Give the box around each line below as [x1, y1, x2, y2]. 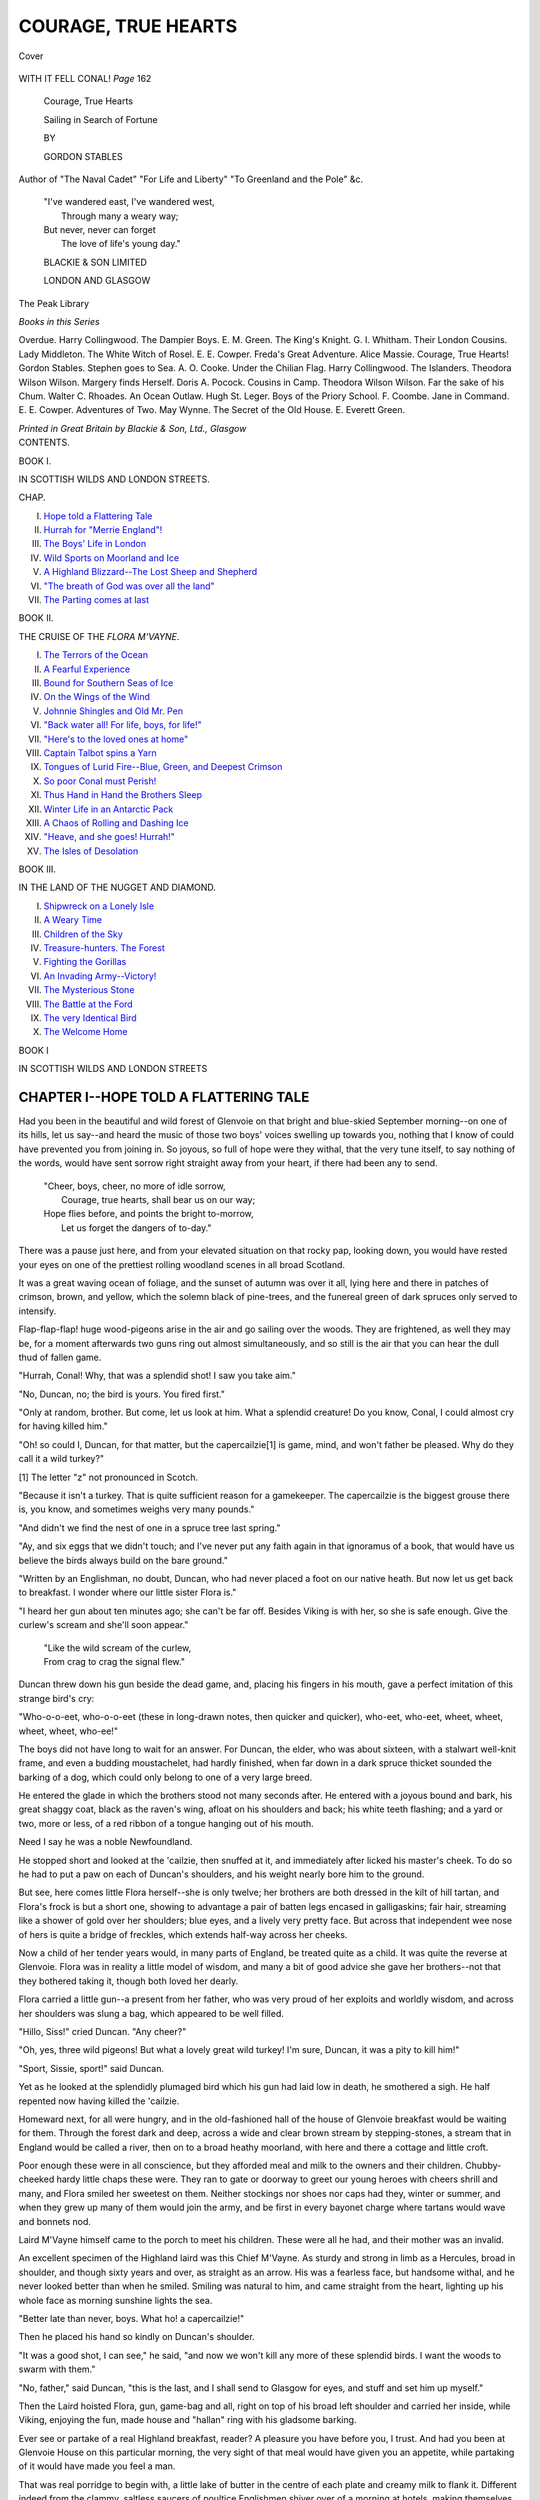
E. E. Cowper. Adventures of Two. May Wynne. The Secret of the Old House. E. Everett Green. [18, 404, 406, 416]
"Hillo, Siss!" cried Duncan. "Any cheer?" [18, 2025, 187, 2037]
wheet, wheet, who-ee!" [18, 1725, 119, 1737]
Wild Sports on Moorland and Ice [43, 551, 180, 564]
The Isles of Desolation [43, 845, 139, 857]
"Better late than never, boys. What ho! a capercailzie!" [18, 2312, 245, 2324]
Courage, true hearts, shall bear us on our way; [61, 1194, 256, 1206]
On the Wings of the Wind [43, 691, 150, 703]
